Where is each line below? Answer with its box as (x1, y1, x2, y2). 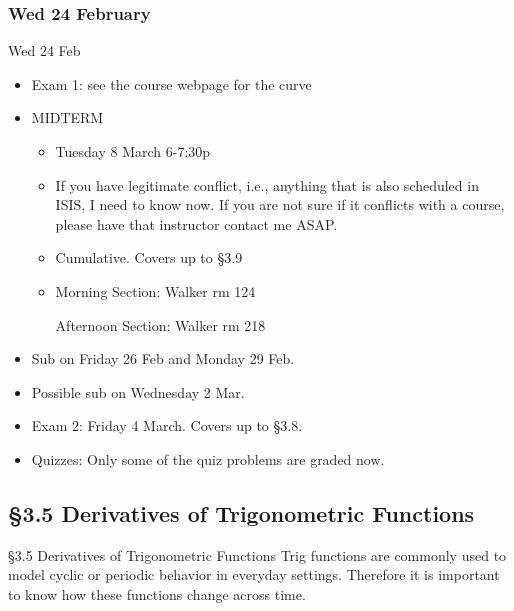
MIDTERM (31, 107, 104, 128)
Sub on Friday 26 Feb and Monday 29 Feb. (31, 348, 295, 369)
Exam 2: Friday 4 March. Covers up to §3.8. (31, 415, 303, 436)
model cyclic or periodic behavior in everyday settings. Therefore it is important (8, 564, 500, 585)
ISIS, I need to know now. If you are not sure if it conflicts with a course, (55, 194, 505, 215)
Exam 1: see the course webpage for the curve (31, 73, 312, 94)
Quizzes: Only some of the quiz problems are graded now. (31, 448, 385, 469)
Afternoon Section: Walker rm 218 (55, 314, 266, 335)
